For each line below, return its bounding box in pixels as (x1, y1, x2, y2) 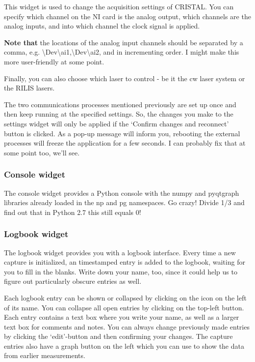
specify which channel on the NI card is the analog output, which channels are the (4, 11, 251, 21)
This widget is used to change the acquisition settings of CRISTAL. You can (4, 1, 234, 11)
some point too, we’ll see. (4, 147, 80, 157)
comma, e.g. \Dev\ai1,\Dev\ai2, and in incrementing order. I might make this (4, 47, 239, 57)
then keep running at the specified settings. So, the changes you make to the (4, 109, 233, 119)
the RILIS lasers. (4, 83, 55, 93)
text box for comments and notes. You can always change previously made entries (4, 321, 250, 332)
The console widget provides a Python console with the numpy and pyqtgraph (4, 187, 239, 198)
